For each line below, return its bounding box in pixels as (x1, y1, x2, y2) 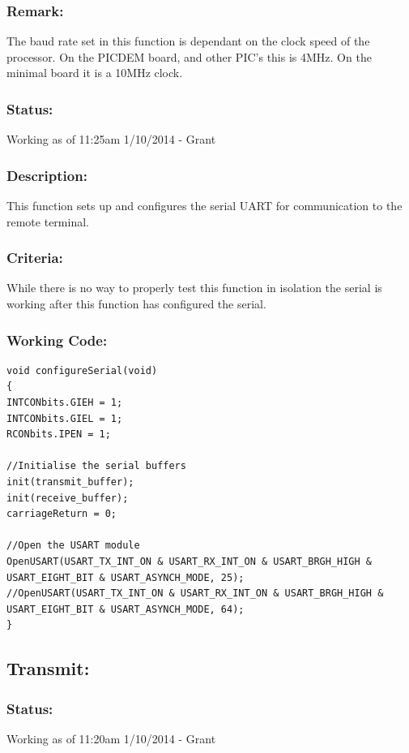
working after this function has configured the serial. (6, 295, 266, 312)
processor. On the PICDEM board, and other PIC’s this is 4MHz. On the (6, 48, 372, 65)
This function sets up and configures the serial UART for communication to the (6, 197, 403, 214)
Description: (6, 165, 87, 185)
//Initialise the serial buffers (6, 460, 186, 472)
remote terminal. (6, 213, 89, 230)
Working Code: (6, 329, 108, 350)
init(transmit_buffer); (6, 476, 134, 488)
